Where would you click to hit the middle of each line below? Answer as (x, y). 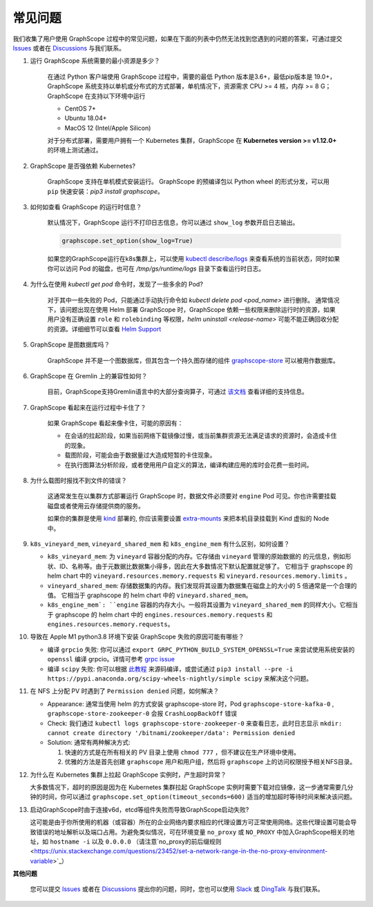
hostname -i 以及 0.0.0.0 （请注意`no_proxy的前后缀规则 (135, 841)
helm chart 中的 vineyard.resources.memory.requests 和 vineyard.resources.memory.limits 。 (199, 576)
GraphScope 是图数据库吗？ (70, 344)
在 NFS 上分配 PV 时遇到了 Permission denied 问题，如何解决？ (125, 691)
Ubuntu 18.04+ (86, 118)
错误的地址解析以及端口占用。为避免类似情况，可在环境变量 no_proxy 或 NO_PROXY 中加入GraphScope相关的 (192, 832)
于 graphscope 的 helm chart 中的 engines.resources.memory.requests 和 (160, 614)
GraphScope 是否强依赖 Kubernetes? (83, 166)
